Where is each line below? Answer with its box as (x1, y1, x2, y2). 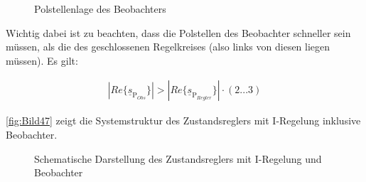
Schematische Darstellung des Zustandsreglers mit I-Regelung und (34, 151, 322, 166)
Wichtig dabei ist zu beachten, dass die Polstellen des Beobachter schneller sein (6, 25, 351, 40)
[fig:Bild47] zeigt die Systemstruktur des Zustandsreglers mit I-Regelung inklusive (6, 113, 361, 128)
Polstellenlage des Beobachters (34, 1, 166, 16)
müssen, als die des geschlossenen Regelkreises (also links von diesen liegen (6, 39, 330, 54)
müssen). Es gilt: (6, 53, 78, 68)
